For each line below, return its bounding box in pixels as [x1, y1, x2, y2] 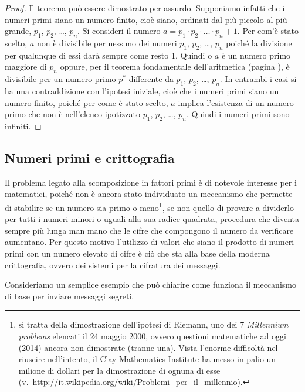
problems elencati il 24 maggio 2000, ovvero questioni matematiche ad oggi [18, 329, 286, 342]
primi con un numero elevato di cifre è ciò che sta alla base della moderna [5, 247, 270, 259]
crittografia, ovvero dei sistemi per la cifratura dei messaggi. [5, 258, 221, 271]
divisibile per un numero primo [5, 73, 116, 85]
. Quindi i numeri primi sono [186, 108, 290, 120]
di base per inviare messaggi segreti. [5, 289, 134, 302]
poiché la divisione [226, 36, 292, 49]
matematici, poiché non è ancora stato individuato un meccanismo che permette [5, 188, 293, 200]
